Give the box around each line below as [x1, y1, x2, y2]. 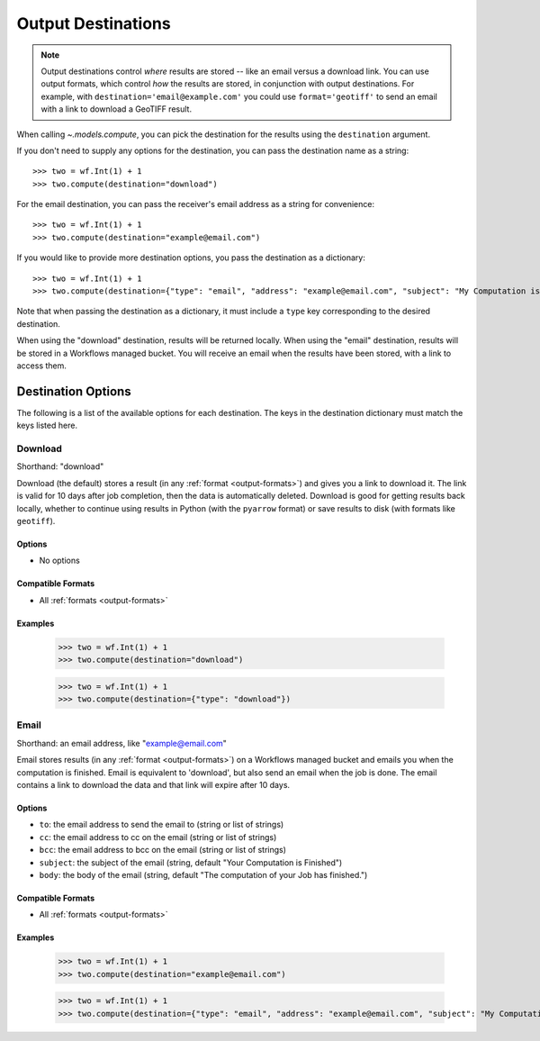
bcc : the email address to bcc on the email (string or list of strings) [39, 845, 287, 855]
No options [39, 555, 80, 566]
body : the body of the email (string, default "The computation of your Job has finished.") [39, 869, 368, 880]
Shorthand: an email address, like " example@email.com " [16, 738, 227, 748]
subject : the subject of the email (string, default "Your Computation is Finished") [39, 856, 343, 868]
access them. [16, 360, 67, 371]
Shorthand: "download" [16, 461, 104, 472]
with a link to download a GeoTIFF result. [40, 104, 193, 114]
